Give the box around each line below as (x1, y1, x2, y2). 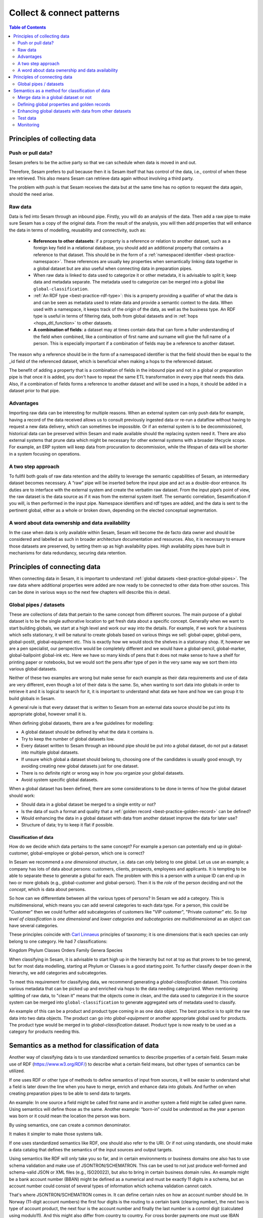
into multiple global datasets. (21, 749, 79, 755)
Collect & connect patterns (9, 7, 120, 18)
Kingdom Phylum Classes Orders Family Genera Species (9, 948, 123, 953)
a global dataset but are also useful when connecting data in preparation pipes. (33, 266, 192, 271)
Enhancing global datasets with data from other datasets (18, 108, 131, 114)
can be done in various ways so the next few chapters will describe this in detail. (9, 589, 171, 595)
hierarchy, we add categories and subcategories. (9, 970, 108, 976)
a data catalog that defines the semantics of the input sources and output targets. (9, 1147, 173, 1153)
